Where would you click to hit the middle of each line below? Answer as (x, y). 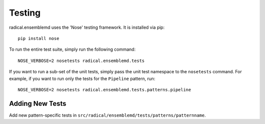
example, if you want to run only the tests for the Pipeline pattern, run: (82, 79)
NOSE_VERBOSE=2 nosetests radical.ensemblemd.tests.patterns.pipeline (105, 90)
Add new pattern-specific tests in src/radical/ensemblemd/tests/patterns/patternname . (107, 115)
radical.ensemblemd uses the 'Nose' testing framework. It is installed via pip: (87, 27)
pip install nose (39, 38)
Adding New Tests (38, 103)
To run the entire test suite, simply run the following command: (72, 49)
